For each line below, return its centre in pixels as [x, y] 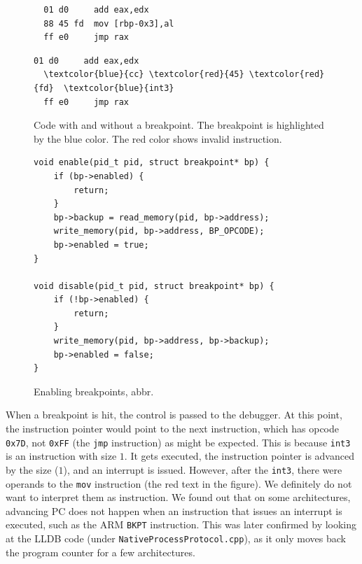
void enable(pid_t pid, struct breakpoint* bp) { [152, 163]
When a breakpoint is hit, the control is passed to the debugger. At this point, [174, 415]
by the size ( [32, 469]
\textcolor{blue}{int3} [119, 88]
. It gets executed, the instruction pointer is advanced [239, 456]
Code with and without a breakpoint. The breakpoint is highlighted [179, 125]
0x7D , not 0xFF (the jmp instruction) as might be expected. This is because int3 [178, 442]
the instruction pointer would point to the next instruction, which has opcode [173, 429]
